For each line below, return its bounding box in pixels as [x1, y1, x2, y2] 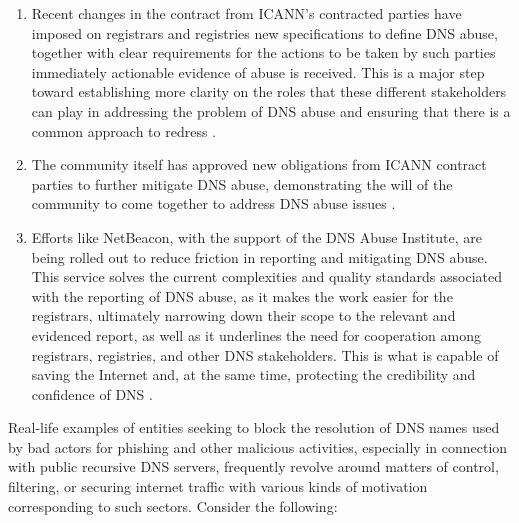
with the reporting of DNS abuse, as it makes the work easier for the [31, 285, 453, 306]
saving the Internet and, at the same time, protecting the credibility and [31, 364, 476, 385]
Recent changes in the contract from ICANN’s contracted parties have [31, 3, 462, 23]
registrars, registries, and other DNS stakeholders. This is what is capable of [31, 344, 499, 365]
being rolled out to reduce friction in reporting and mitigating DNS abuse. [31, 246, 488, 267]
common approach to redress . [31, 120, 217, 141]
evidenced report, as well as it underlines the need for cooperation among [31, 324, 481, 345]
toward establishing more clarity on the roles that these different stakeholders [31, 81, 507, 102]
